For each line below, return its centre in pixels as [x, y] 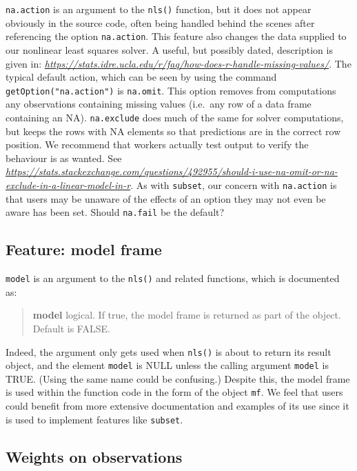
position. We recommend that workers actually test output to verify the [157, 144]
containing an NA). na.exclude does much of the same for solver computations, [175, 117]
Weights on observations [94, 456]
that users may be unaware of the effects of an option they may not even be [166, 198]
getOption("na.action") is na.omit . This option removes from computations [171, 90]
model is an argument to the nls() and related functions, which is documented [173, 278]
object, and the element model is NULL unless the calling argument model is [167, 365]
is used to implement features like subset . [94, 419]
